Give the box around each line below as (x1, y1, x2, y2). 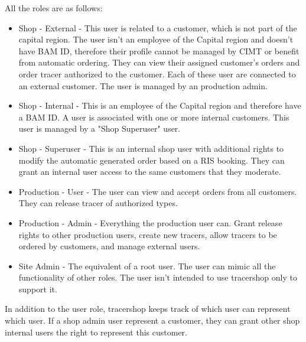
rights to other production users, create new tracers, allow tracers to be (18, 228, 277, 240)
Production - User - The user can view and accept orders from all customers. (18, 185, 297, 197)
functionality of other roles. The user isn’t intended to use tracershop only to (18, 271, 297, 284)
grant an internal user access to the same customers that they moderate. (18, 165, 281, 178)
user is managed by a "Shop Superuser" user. (18, 122, 181, 135)
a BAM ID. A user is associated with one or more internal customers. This (18, 110, 289, 123)
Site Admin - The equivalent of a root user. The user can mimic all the (18, 259, 276, 272)
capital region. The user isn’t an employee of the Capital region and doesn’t (18, 33, 294, 45)
